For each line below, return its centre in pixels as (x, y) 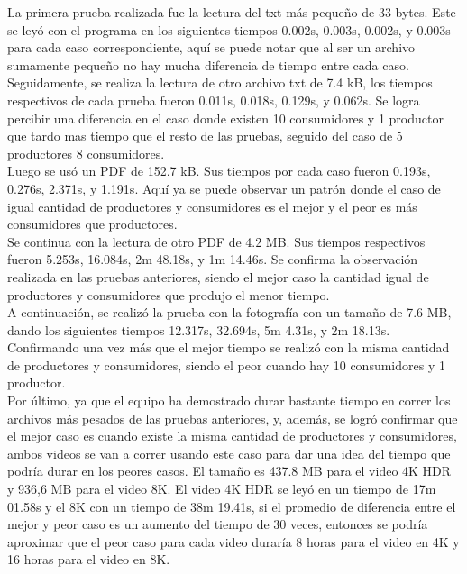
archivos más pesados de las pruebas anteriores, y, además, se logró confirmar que (233, 418)
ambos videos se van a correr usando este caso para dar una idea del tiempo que (229, 453)
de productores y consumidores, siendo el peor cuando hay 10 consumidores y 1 (226, 364)
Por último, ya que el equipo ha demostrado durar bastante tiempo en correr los (229, 401)
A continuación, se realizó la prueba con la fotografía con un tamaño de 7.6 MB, (229, 312)
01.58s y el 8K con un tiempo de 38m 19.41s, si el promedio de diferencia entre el (232, 506)
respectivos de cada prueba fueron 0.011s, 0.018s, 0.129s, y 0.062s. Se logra (214, 100)
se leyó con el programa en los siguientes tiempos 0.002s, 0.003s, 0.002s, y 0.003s (229, 29)
